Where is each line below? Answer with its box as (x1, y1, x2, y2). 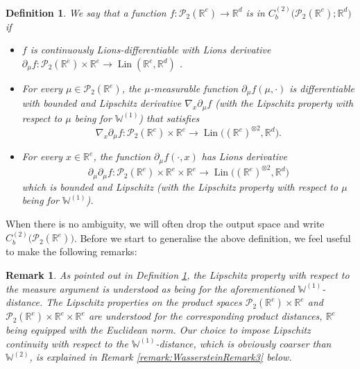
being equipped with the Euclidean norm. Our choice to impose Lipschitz (6, 323, 311, 337)
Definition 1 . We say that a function (6, 5, 166, 19)
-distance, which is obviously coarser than (155, 336, 332, 350)
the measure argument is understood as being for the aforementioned (6, 281, 295, 295)
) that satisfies (139, 110, 200, 125)
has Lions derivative (201, 149, 287, 164)
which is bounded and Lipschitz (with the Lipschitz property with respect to (22, 179, 338, 194)
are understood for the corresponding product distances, (88, 309, 323, 323)
